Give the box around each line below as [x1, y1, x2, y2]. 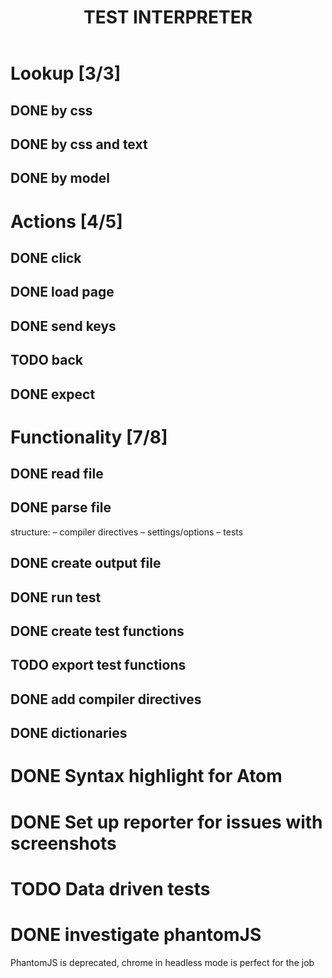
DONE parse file [10, 499, 112, 516]
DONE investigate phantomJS [10, 923, 262, 946]
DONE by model [10, 170, 111, 187]
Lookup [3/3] [10, 62, 122, 85]
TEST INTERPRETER [83, 6, 253, 29]
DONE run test [10, 589, 102, 606]
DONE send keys [10, 317, 117, 335]
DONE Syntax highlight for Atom [10, 765, 283, 788]
